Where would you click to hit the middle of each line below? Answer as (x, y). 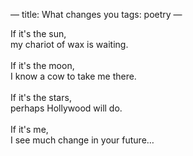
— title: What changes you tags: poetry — (96, 14)
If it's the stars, (41, 97)
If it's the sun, (38, 33)
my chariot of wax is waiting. (69, 44)
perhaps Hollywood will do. (66, 108)
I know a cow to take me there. (73, 76)
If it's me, (29, 129)
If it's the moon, (42, 65)
